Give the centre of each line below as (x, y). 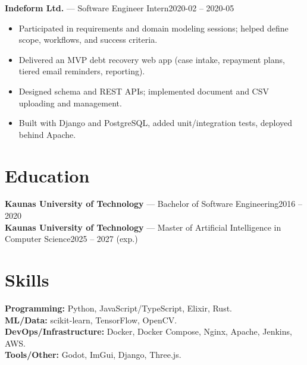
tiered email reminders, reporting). (82, 71)
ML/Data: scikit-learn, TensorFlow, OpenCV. (91, 320)
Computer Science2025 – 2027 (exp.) (71, 239)
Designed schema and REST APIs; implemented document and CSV (144, 91)
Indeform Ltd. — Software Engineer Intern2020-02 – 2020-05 (120, 8)
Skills (27, 280)
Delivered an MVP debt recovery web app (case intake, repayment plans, (152, 59)
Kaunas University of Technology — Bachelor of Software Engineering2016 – (154, 204)
